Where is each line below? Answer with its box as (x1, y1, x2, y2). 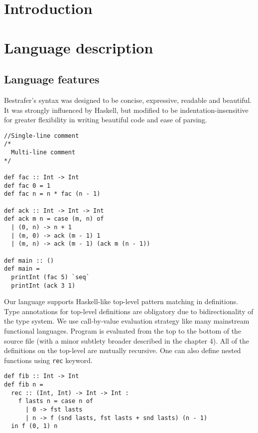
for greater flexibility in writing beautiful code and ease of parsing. (4, 114, 207, 125)
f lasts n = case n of (18, 398, 93, 405)
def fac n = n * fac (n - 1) (4, 190, 101, 198)
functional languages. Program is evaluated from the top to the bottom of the (4, 325, 242, 336)
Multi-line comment (11, 149, 76, 156)
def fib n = (4, 381, 43, 389)
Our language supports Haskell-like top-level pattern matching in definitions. (4, 296, 238, 307)
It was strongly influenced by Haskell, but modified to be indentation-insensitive (4, 104, 249, 115)
